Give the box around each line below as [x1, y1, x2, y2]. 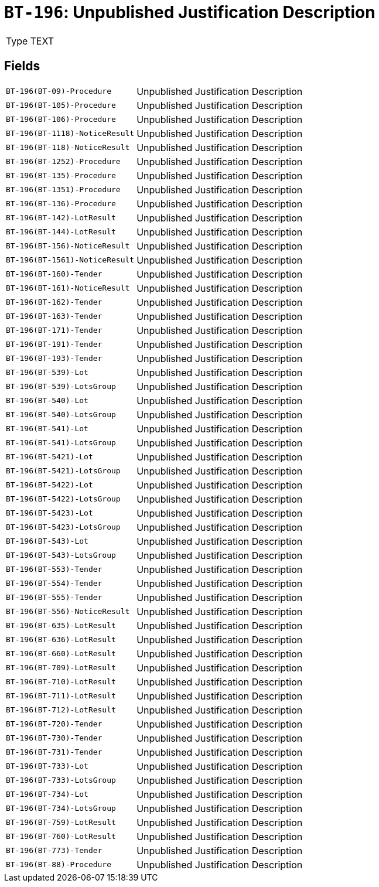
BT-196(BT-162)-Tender [6, 298, 103, 307]
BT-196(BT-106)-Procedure [6, 115, 116, 124]
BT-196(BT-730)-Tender [6, 734, 103, 743]
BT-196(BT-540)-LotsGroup [6, 410, 116, 419]
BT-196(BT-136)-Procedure [6, 199, 116, 209]
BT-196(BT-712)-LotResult [6, 705, 116, 715]
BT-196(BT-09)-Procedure [6, 87, 112, 96]
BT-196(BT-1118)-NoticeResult [6, 129, 135, 138]
